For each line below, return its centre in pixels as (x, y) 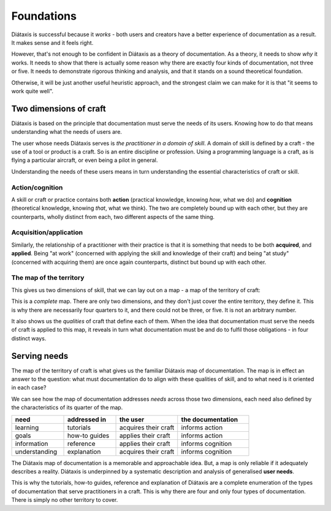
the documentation (210, 419)
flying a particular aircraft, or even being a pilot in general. (85, 160)
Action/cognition (37, 187)
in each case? (29, 388)
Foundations (44, 16)
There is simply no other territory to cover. (65, 500)
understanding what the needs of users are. (67, 132)
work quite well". (32, 91)
